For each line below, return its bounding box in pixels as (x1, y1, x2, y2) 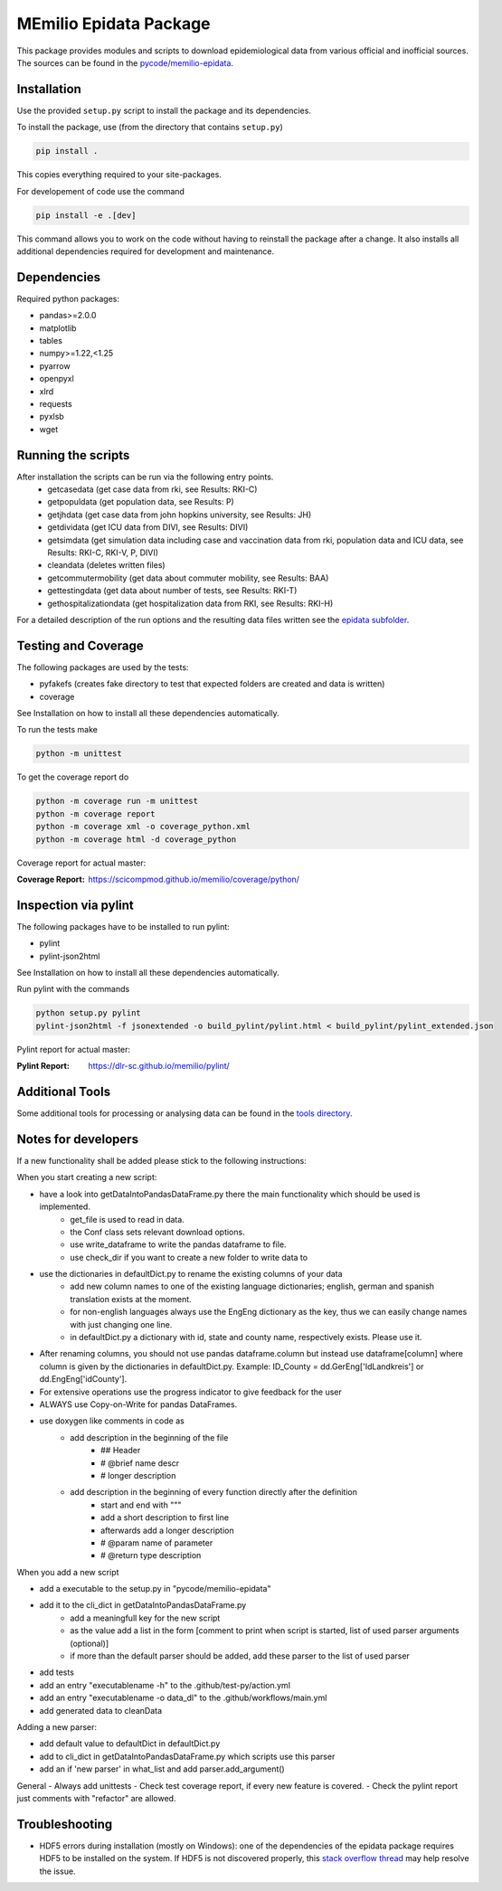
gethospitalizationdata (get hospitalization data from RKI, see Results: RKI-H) (47, 598, 334, 609)
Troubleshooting (16, 1816, 113, 1831)
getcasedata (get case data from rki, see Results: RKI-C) (47, 484, 258, 495)
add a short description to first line (100, 1512, 230, 1523)
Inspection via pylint (16, 897, 135, 912)
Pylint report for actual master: (16, 1044, 131, 1054)
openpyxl (39, 373, 74, 384)
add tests (39, 1667, 74, 1678)
